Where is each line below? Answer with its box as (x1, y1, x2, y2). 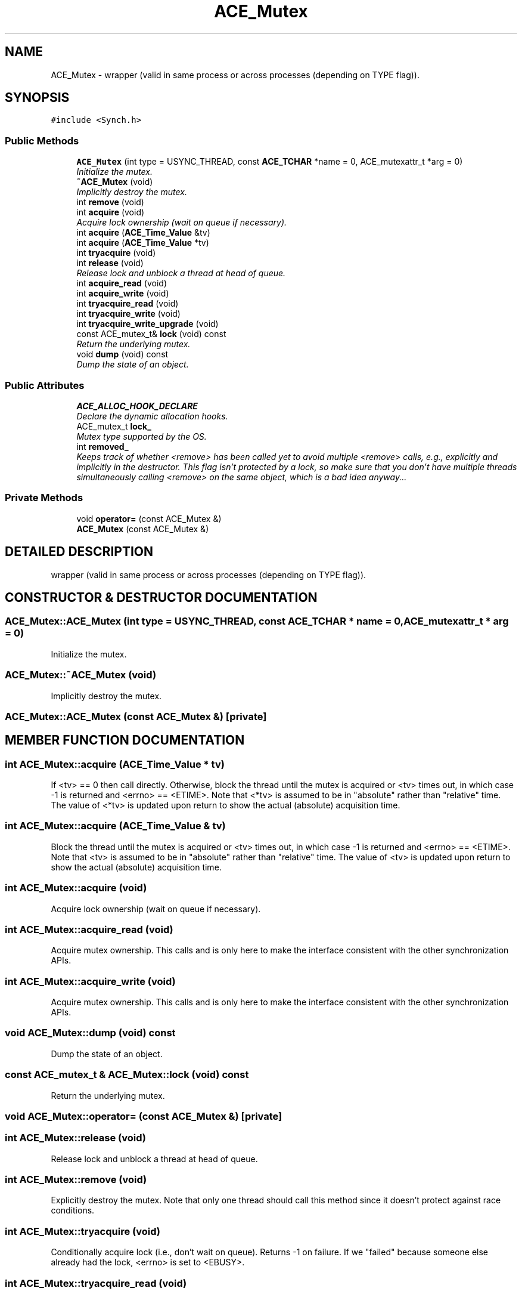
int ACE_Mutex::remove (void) (5, 1173, 147, 1186)
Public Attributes (5, 379, 85, 391)
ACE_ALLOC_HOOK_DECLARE (76, 400, 198, 411)
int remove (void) (76, 197, 144, 208)
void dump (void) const (76, 349, 169, 360)
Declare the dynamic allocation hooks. (76, 410, 228, 421)
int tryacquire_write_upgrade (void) (76, 319, 219, 329)
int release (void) (76, 258, 144, 268)
